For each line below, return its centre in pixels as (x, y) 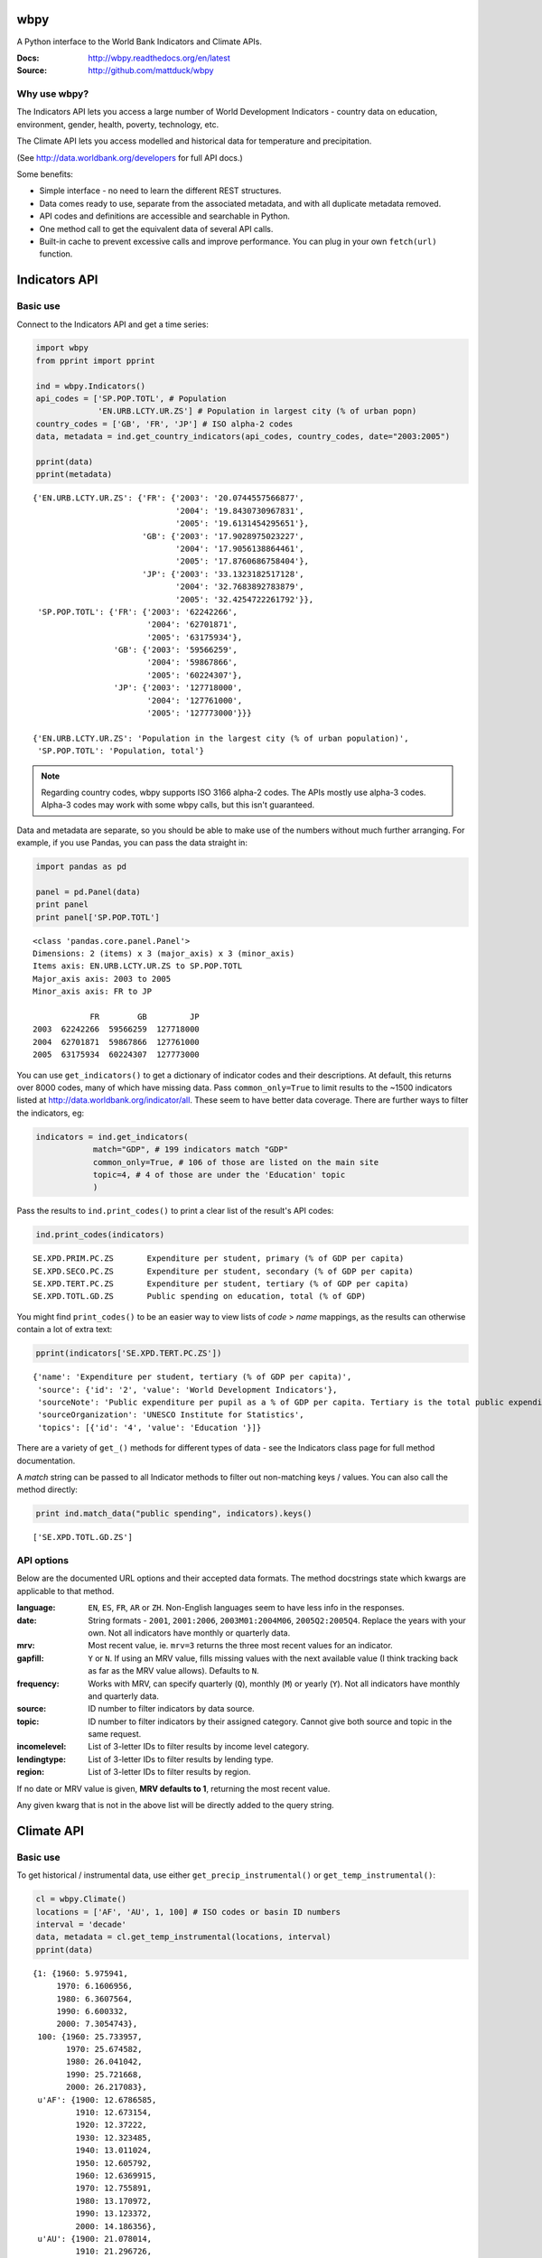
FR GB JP (145, 1017)
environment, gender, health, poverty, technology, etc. (118, 124)
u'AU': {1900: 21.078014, (95, 2239)
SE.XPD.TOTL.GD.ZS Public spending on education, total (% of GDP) (200, 1297)
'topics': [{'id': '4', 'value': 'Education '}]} (150, 1428)
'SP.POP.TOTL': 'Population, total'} (121, 751)
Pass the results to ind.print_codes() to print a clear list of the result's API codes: (175, 1211)
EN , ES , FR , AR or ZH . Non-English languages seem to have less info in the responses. (247, 1608)
